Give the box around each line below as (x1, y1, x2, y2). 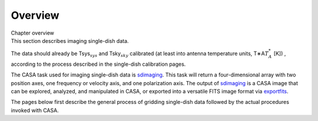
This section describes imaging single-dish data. (11, 37, 129, 44)
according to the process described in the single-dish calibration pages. (11, 60, 186, 68)
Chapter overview (11, 29, 54, 36)
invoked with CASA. (11, 106, 59, 114)
